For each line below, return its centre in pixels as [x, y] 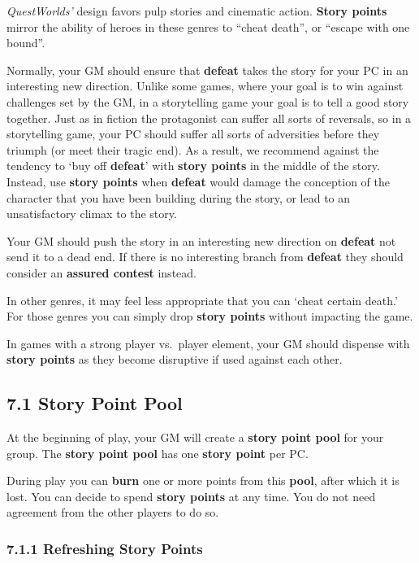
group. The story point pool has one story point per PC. [158, 453]
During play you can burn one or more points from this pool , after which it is [203, 480]
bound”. [26, 43]
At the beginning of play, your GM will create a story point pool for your [195, 437]
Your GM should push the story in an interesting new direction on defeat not [201, 240]
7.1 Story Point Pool [95, 403]
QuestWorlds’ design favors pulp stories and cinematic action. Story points [197, 11]
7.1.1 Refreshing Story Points [105, 548]
